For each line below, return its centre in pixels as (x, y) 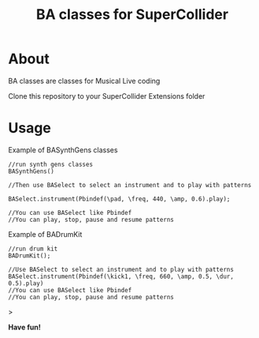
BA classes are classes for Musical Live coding (84, 81)
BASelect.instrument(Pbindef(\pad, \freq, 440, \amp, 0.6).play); (119, 199)
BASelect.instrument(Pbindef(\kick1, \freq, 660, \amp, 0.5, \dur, (121, 276)
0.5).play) (26, 283)
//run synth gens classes (50, 164)
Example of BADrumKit (45, 234)
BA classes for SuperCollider (132, 15)
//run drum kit (33, 249)
